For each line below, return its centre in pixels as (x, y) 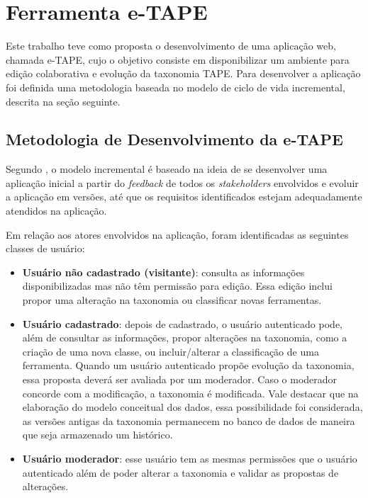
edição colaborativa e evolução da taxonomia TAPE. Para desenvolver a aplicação (183, 73)
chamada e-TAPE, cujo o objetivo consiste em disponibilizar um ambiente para (178, 59)
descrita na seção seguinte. (63, 101)
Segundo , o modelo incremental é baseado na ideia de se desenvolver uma (167, 169)
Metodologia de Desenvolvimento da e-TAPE (174, 139)
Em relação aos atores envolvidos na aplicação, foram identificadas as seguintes (177, 234)
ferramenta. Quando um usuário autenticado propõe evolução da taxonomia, (188, 365)
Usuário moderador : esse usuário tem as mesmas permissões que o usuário (190, 458)
